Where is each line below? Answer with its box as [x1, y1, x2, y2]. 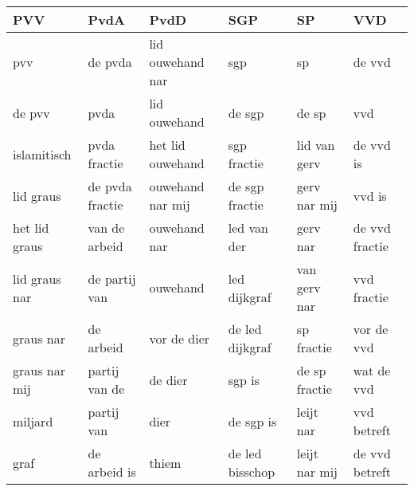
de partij [88, 269, 136, 288]
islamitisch [13, 144, 72, 163]
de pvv [13, 103, 50, 122]
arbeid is [88, 462, 136, 481]
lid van [296, 136, 335, 154]
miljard [13, 411, 53, 430]
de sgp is [228, 411, 277, 430]
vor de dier [149, 328, 210, 348]
